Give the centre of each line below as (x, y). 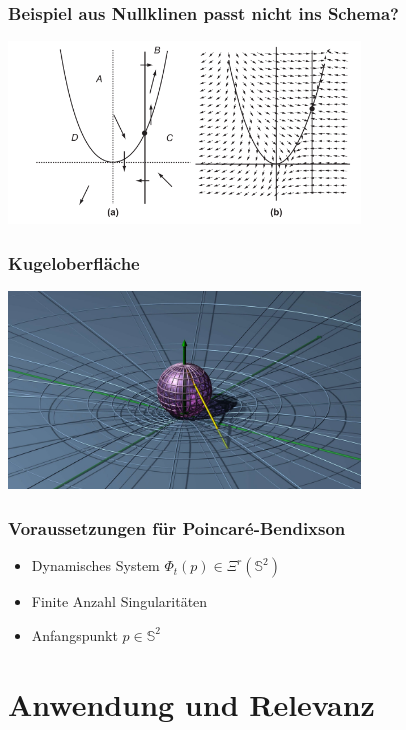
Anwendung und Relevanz (191, 703)
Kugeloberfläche (74, 262)
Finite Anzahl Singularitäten (119, 601)
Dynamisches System (95, 565)
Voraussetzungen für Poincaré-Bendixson (177, 527)
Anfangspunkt (74, 634)
